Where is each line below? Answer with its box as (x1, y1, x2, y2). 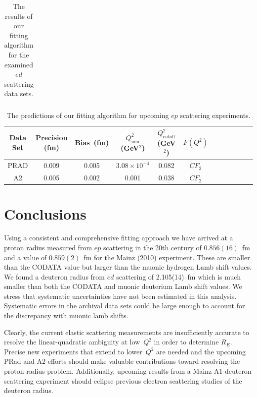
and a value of (4, 252, 47, 262)
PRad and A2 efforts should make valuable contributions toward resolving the (4, 356, 240, 366)
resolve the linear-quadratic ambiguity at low (4, 337, 140, 347)
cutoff (163, 134, 175, 139)
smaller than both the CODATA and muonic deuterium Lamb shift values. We (4, 281, 242, 291)
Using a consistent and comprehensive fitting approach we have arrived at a (4, 232, 233, 243)
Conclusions (4, 204, 86, 224)
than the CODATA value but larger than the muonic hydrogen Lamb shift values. (4, 262, 252, 272)
